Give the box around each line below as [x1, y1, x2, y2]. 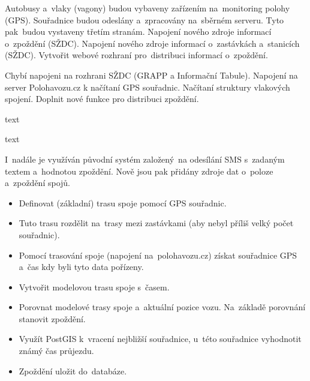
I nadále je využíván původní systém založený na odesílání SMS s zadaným [5, 152, 285, 165]
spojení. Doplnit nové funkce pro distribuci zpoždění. [5, 92, 199, 105]
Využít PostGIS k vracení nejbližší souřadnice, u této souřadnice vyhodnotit [19, 332, 302, 345]
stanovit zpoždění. [19, 312, 86, 325]
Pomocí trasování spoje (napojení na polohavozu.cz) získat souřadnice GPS [19, 248, 297, 261]
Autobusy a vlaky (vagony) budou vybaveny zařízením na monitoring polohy [5, 2, 290, 14]
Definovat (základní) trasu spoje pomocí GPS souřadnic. [19, 196, 227, 209]
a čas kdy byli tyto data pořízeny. [19, 260, 144, 273]
